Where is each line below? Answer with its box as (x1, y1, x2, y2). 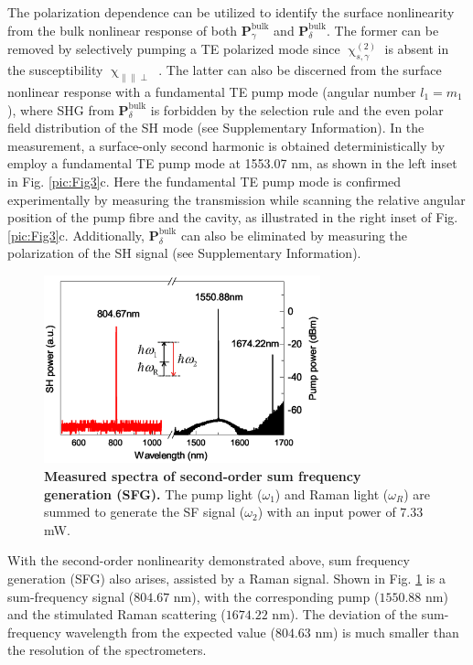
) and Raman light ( (274, 484, 389, 503)
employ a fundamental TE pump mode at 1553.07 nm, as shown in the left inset (7, 154, 457, 173)
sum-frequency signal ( (7, 586, 134, 606)
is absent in (384, 39, 449, 59)
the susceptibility (7, 60, 103, 80)
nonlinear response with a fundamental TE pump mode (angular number (7, 81, 416, 101)
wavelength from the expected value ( (65, 622, 275, 641)
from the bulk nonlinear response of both (7, 20, 238, 39)
